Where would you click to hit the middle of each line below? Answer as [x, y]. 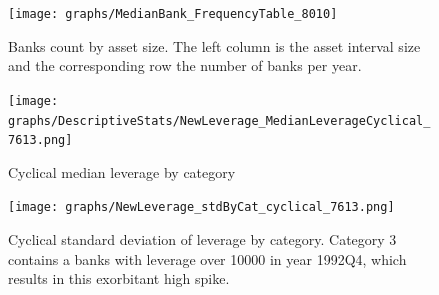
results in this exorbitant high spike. [119, 278]
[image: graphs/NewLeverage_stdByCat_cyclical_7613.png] [201, 207]
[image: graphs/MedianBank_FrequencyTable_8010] [173, 14]
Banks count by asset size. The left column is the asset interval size [214, 45]
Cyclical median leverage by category [122, 171]
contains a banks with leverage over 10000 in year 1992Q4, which [207, 258]
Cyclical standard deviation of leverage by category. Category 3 [202, 239]
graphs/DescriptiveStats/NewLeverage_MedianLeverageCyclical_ [219, 120]
